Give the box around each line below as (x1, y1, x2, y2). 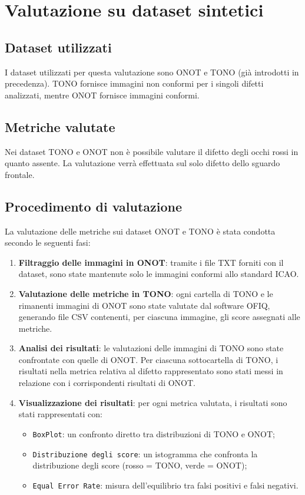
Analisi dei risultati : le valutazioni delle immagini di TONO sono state (18, 342, 284, 354)
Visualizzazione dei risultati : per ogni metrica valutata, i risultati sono (18, 396, 287, 408)
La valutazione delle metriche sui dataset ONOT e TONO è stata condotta (5, 225, 276, 237)
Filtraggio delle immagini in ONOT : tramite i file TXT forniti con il (18, 256, 284, 268)
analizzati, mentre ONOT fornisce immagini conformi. (5, 88, 200, 101)
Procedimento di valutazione (5, 197, 183, 215)
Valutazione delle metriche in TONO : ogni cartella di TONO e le (18, 287, 273, 299)
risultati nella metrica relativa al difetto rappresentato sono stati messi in (18, 365, 283, 377)
